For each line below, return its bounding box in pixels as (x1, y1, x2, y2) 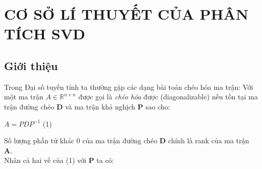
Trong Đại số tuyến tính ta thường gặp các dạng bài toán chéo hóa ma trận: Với (4, 81, 253, 92)
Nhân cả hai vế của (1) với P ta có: (4, 155, 114, 165)
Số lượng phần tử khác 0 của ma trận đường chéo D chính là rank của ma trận (4, 135, 249, 146)
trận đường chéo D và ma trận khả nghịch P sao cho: (4, 101, 170, 111)
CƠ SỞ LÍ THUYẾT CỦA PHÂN (4, 4, 249, 24)
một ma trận (4, 91, 43, 102)
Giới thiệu (4, 58, 58, 73)
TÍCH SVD (4, 23, 85, 44)
